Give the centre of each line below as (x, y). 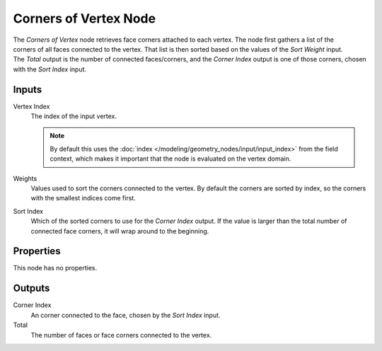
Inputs (28, 90)
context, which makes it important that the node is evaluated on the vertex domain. (170, 159)
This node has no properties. (55, 268)
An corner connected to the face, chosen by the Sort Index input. (126, 315)
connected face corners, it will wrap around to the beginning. (120, 231)
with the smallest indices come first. (83, 198)
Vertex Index (31, 106)
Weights (25, 178)
